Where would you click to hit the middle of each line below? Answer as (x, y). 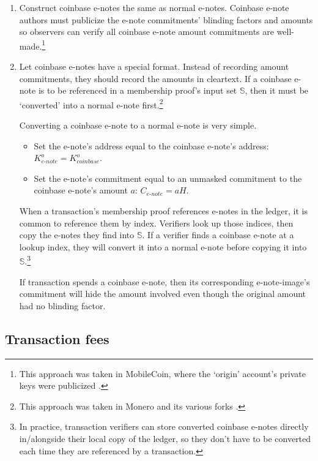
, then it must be (277, 90)
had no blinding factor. (62, 305)
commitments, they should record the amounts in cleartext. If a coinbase (155, 78)
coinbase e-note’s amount (81, 190)
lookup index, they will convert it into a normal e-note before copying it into (163, 246)
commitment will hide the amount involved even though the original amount (163, 294)
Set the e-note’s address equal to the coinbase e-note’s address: (151, 145)
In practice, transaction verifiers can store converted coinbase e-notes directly (164, 426)
